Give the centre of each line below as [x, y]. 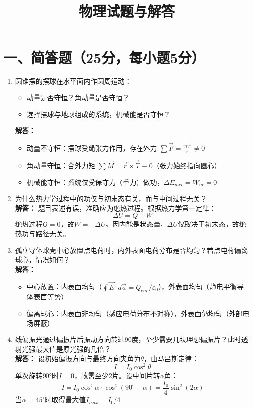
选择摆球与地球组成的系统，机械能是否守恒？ [99, 114]
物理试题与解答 [126, 11]
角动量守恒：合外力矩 [61, 165]
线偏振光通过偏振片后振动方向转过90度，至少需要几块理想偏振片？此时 [128, 339]
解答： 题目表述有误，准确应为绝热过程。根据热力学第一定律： [115, 208]
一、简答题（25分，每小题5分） [104, 57]
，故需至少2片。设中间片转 [117, 375]
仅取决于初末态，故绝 [212, 224]
